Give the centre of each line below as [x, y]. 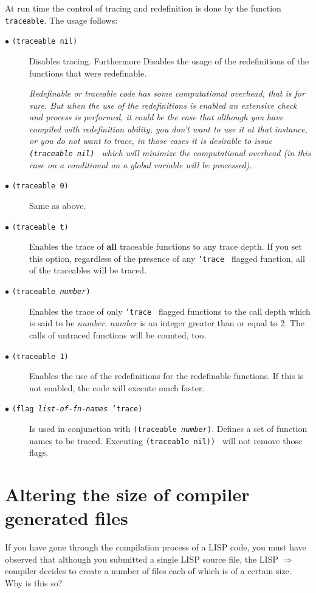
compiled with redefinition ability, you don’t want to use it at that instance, [168, 129]
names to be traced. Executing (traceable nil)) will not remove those [166, 440]
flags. [39, 452]
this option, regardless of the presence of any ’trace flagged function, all [167, 258]
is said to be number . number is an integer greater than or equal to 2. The [167, 323]
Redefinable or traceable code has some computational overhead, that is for [167, 93]
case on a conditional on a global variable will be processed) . [141, 164]
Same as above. [58, 205]
